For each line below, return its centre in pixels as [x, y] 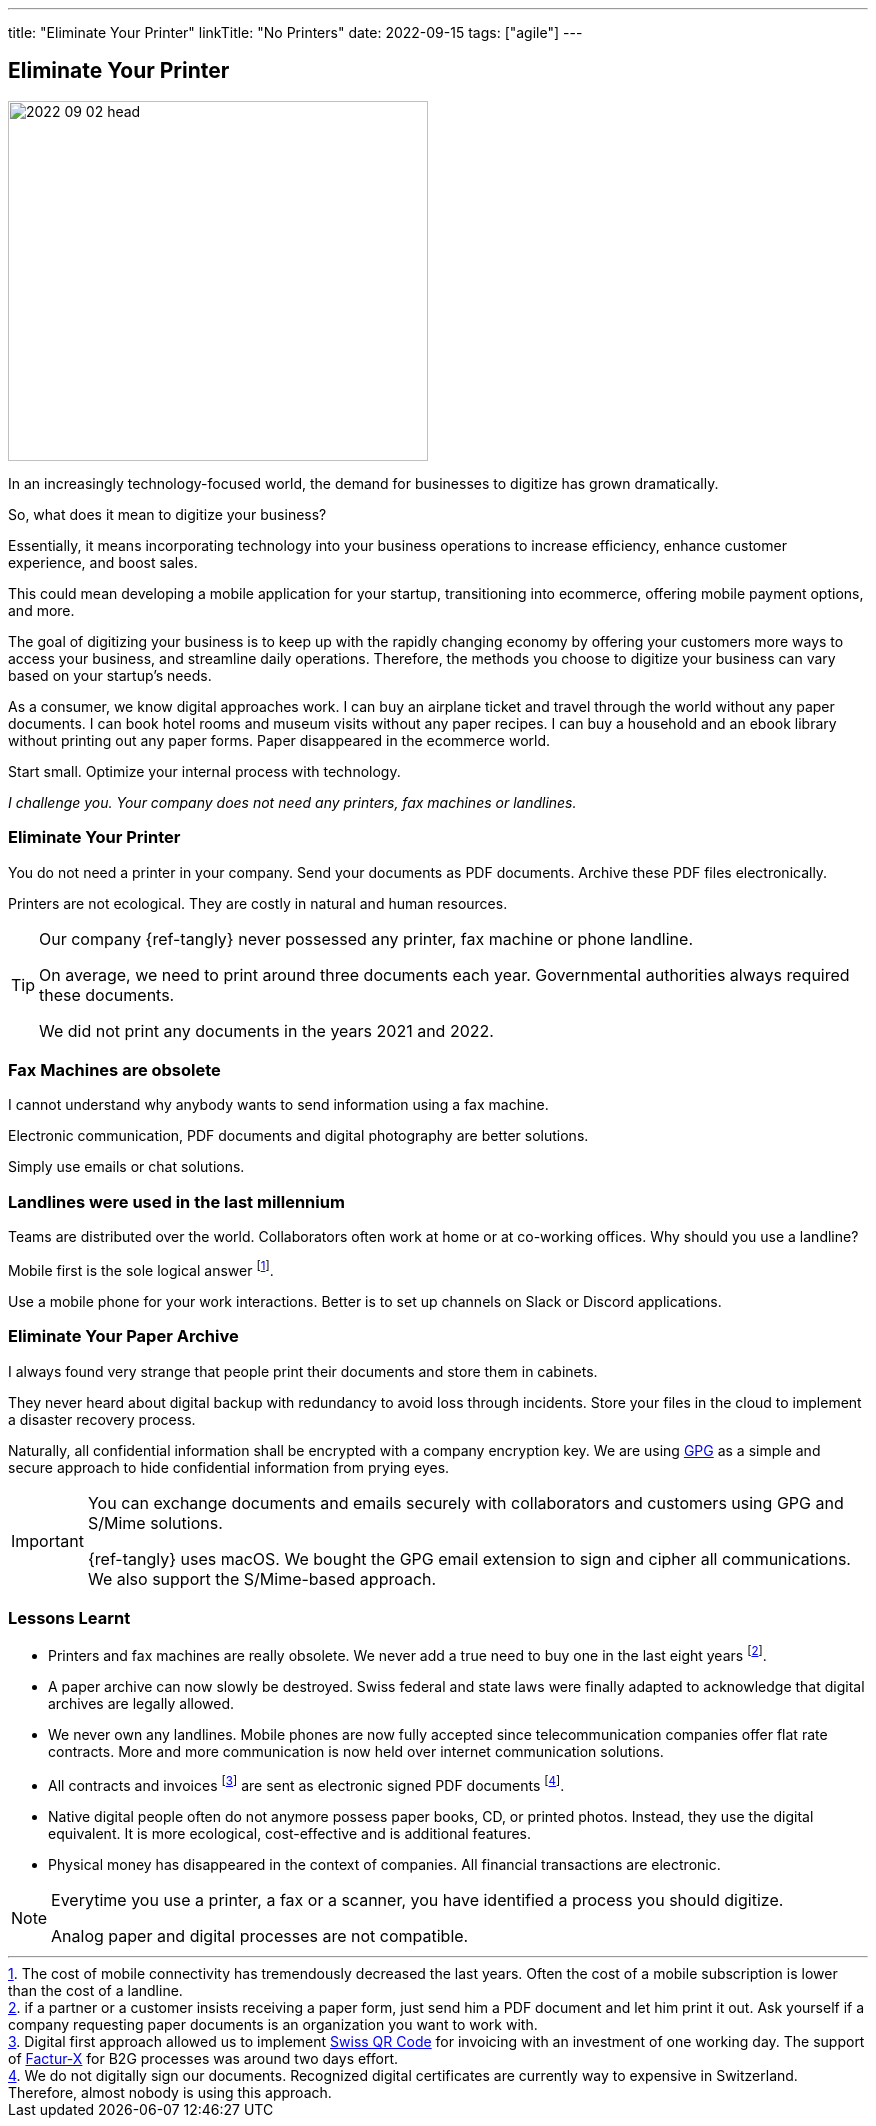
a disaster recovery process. [102, 1419]
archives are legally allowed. [141, 1703]
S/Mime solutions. [155, 1522]
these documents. [107, 994]
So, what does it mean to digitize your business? [167, 514]
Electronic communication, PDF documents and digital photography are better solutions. [298, 1136]
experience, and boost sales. [103, 562]
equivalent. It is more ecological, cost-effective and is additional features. [290, 1833]
